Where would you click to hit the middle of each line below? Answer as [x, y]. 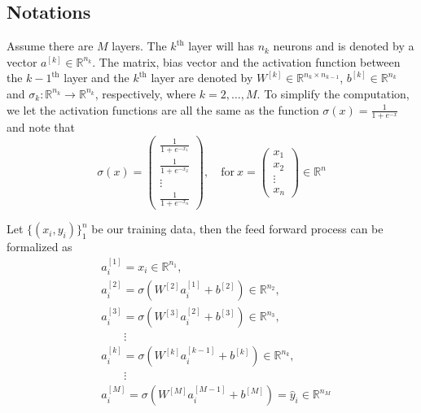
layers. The [139, 46]
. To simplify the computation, [333, 93]
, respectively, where [145, 93]
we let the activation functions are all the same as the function [163, 109]
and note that [41, 127]
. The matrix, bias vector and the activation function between [246, 61]
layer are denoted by [202, 78]
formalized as [39, 247]
